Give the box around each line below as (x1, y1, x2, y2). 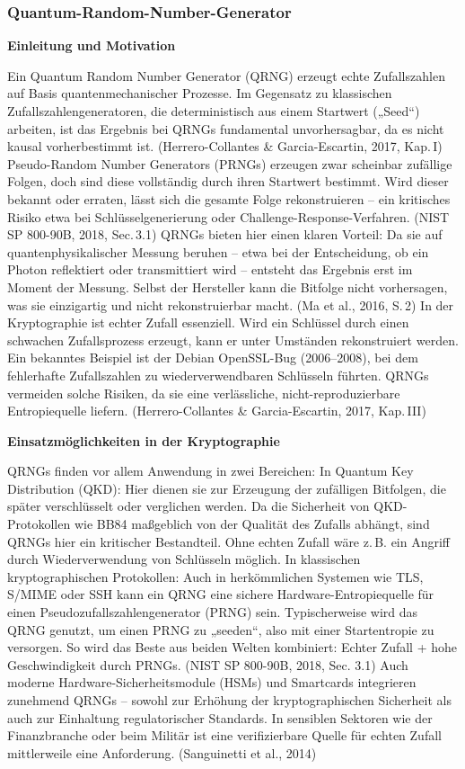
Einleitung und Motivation (7, 36, 176, 55)
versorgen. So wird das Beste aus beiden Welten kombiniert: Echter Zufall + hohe (7, 638, 458, 657)
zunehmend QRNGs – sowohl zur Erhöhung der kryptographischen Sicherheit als (7, 691, 452, 709)
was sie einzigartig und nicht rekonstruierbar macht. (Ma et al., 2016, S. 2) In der (7, 295, 454, 314)
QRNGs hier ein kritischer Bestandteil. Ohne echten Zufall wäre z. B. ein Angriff (7, 532, 451, 550)
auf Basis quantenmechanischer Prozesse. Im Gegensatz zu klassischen (7, 84, 392, 103)
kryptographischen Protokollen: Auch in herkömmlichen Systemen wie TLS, (7, 567, 424, 586)
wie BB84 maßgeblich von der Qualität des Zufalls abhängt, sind (74, 514, 430, 533)
